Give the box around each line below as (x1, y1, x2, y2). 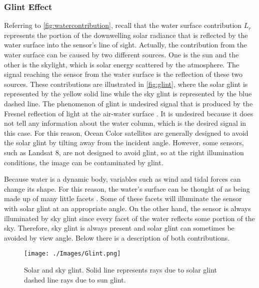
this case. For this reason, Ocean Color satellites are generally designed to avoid (4, 127, 248, 138)
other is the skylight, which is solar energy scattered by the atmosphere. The (4, 59, 239, 69)
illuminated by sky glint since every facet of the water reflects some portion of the (4, 213, 255, 223)
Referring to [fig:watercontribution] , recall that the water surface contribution (4, 20, 242, 30)
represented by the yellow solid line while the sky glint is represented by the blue (4, 88, 252, 99)
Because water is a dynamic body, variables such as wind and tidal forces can (4, 174, 241, 184)
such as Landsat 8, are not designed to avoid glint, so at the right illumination (4, 147, 244, 157)
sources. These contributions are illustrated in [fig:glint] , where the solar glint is (4, 78, 248, 89)
